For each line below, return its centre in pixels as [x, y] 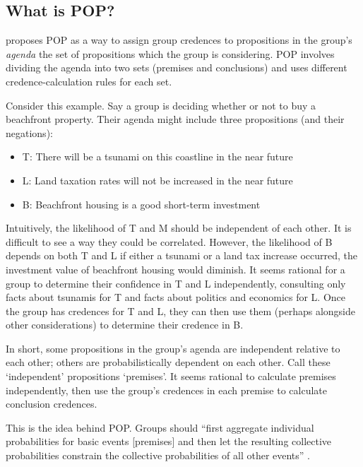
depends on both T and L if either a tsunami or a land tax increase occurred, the [182, 255]
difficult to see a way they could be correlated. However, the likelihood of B [169, 241]
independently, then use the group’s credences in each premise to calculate [167, 390]
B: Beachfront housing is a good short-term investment [141, 204]
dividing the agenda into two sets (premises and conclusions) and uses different [177, 67]
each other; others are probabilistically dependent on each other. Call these [168, 362]
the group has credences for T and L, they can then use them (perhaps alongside [180, 311]
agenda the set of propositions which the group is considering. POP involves [170, 53]
